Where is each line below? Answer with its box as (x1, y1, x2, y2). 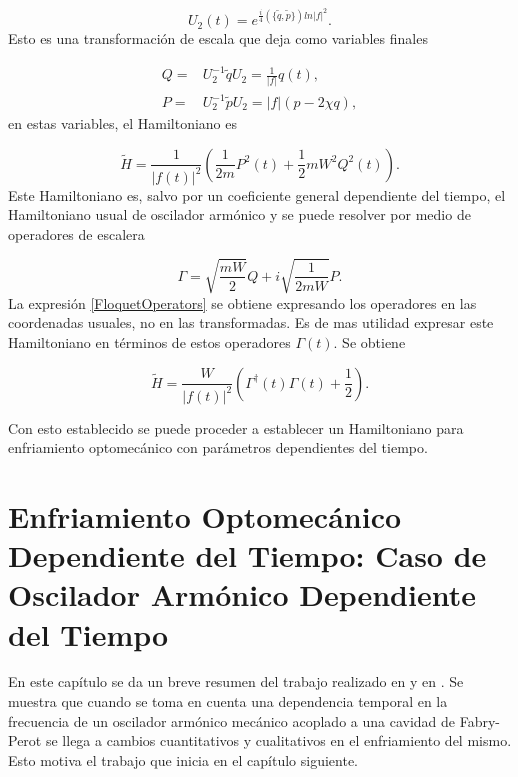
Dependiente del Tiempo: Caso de (8, 535, 487, 576)
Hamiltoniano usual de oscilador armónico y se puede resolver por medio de (8, 204, 471, 225)
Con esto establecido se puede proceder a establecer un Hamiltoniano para (8, 417, 464, 438)
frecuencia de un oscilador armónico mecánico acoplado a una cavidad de (8, 710, 456, 731)
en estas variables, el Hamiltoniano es (8, 113, 237, 134)
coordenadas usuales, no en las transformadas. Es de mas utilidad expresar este (8, 312, 494, 333)
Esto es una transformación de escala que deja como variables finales (8, 28, 428, 49)
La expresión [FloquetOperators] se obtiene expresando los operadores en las (8, 292, 477, 313)
